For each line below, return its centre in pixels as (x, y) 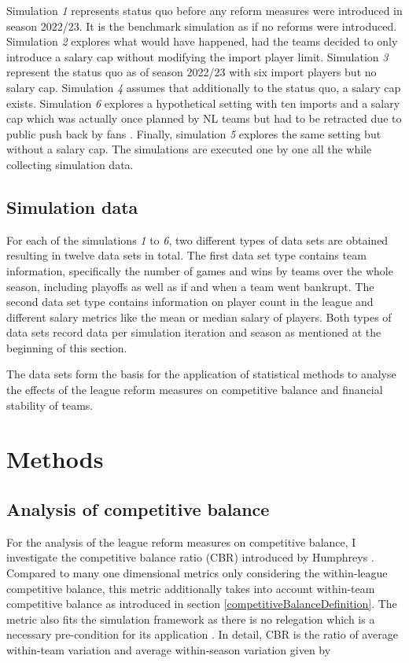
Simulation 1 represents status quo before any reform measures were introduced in (204, 10)
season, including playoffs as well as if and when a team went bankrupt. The (190, 286)
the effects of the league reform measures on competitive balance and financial (195, 390)
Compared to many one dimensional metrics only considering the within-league (197, 573)
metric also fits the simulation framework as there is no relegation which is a (191, 619)
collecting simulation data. (70, 164)
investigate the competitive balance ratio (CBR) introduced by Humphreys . (190, 557)
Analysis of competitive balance (138, 509)
